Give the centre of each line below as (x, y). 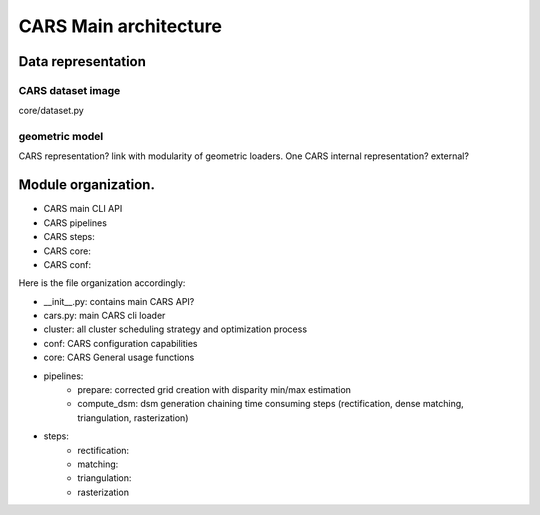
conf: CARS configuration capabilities (120, 343)
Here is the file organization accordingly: (102, 283)
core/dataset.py (51, 111)
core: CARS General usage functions (119, 357)
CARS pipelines (75, 222)
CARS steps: (69, 237)
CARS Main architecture (120, 26)
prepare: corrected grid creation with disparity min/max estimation (214, 390)
